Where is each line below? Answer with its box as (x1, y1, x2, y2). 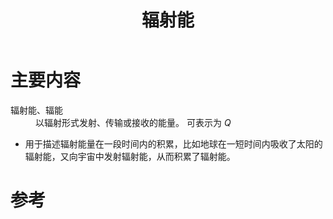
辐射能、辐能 (10, 104, 63, 116)
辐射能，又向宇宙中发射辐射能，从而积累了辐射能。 (24, 150, 236, 162)
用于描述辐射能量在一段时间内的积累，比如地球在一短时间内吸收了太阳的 (24, 137, 323, 150)
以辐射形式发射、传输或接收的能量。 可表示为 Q (35, 116, 232, 128)
